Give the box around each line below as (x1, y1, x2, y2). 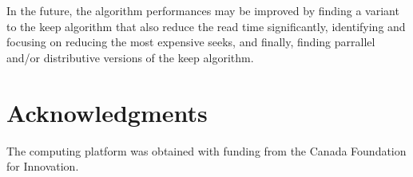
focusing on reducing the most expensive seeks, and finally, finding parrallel (6, 33, 375, 50)
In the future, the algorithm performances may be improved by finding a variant (6, 2, 399, 18)
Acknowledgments (6, 96, 208, 128)
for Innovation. (6, 158, 79, 175)
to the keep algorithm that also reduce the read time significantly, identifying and (6, 18, 406, 34)
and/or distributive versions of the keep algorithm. (6, 49, 254, 65)
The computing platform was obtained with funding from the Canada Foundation (6, 142, 407, 159)
